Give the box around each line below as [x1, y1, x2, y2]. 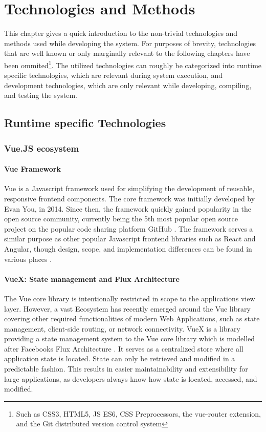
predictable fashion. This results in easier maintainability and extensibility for [4, 363, 248, 374]
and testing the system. [4, 90, 77, 100]
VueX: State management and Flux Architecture [4, 273, 180, 284]
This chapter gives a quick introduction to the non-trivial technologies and [4, 28, 238, 38]
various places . [4, 253, 52, 264]
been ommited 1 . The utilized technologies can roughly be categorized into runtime [4, 58, 262, 70]
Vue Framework [4, 163, 61, 174]
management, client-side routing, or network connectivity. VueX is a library [4, 323, 240, 334]
